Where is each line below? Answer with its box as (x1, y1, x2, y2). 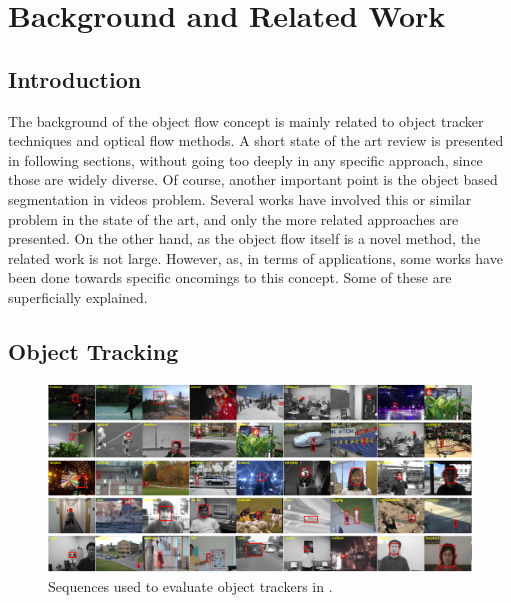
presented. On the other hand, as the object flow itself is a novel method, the (8, 228, 481, 249)
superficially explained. (8, 286, 148, 307)
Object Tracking (8, 335, 179, 366)
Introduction (8, 63, 142, 94)
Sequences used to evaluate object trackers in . (48, 575, 333, 596)
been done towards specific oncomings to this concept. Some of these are (8, 267, 452, 288)
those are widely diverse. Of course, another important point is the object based (8, 169, 498, 190)
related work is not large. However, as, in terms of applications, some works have (8, 247, 503, 268)
